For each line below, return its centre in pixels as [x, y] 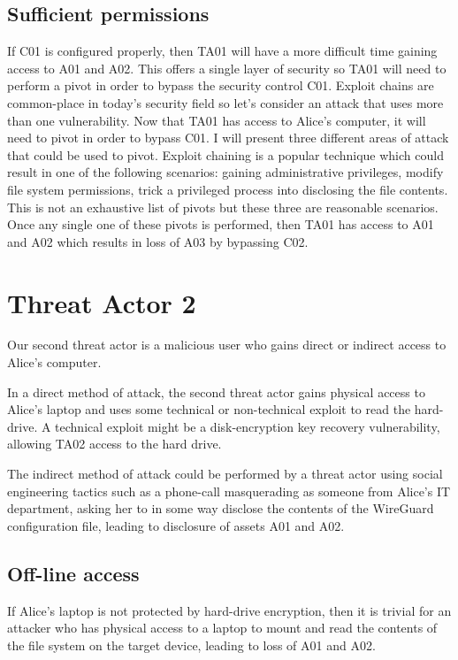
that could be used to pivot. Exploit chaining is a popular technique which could [225, 154]
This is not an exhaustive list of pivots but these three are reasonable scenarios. [223, 207]
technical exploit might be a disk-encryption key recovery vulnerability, [248, 426]
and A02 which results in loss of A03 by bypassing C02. [158, 241]
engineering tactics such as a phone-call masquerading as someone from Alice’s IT [229, 491]
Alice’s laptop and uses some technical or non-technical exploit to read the [209, 409]
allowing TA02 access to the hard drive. [114, 444]
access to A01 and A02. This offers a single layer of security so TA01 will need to [227, 68]
